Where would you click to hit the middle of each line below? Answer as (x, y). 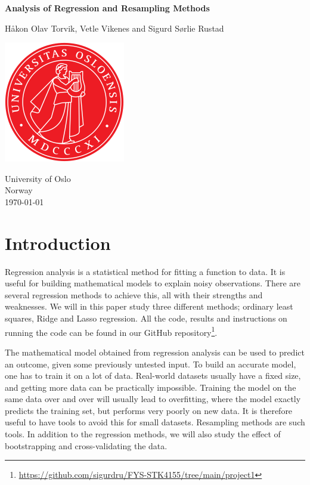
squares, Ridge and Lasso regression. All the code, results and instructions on (146, 318)
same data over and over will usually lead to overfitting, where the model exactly (153, 399)
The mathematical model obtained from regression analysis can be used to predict (155, 352)
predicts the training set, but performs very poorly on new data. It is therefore (149, 410)
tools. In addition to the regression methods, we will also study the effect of (143, 434)
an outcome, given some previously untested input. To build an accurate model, (151, 364)
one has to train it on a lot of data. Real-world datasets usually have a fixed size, (153, 376)
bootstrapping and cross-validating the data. (86, 445)
